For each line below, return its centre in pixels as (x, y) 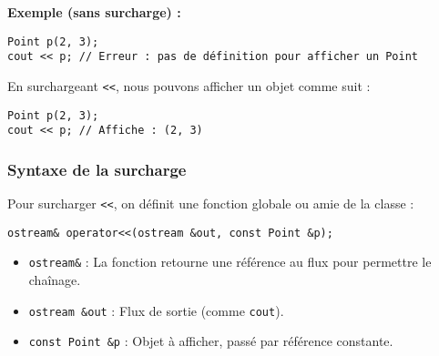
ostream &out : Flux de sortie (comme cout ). (156, 310)
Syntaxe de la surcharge (97, 169)
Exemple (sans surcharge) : (94, 12)
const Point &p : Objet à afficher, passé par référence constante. (211, 341)
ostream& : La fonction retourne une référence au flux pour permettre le (230, 262)
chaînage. (55, 280)
